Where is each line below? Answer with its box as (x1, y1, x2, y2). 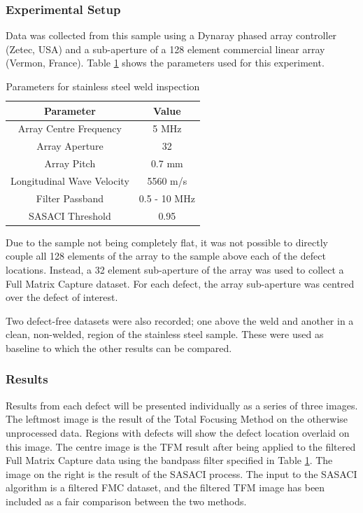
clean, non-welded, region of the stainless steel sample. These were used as (6, 327, 324, 342)
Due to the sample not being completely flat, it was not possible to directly (6, 234, 328, 249)
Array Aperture (36, 139, 104, 153)
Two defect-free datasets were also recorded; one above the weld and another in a (6, 313, 354, 328)
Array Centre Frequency (17, 121, 122, 136)
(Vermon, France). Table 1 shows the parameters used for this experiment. (6, 55, 325, 70)
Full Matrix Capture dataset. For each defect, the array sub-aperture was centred (6, 276, 355, 290)
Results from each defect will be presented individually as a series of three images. (6, 398, 358, 412)
